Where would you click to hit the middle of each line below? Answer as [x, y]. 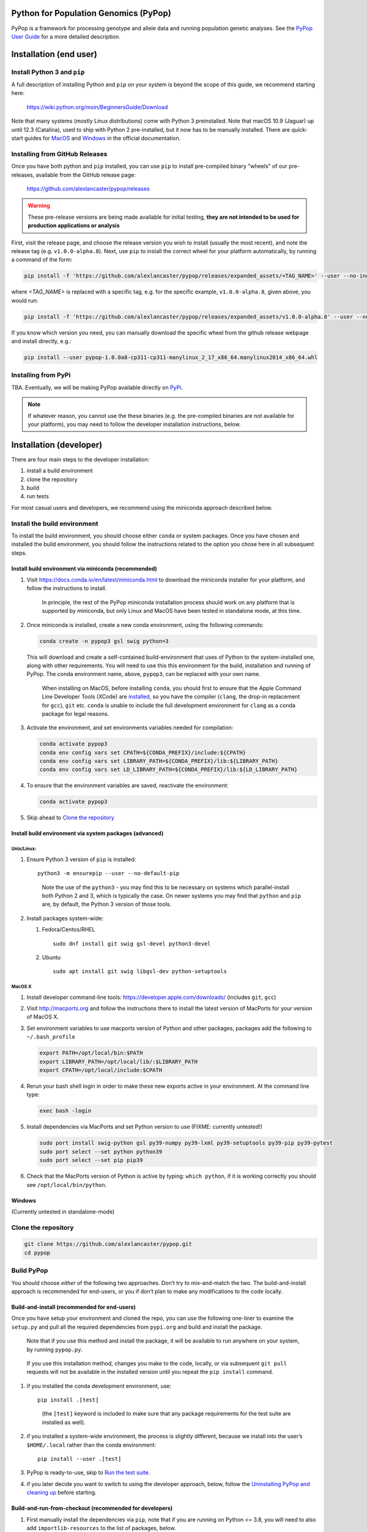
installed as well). [64, 1422]
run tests [38, 496]
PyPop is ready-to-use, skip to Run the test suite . [88, 1473]
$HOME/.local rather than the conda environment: [91, 1445]
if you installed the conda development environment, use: [99, 1386]
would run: [25, 300]
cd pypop [37, 1253]
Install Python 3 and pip [48, 72]
